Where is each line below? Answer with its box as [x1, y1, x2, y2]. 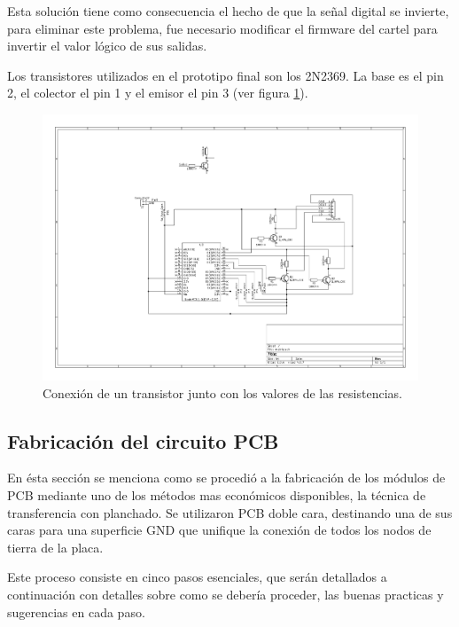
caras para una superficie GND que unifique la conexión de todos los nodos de [7, 521, 432, 539]
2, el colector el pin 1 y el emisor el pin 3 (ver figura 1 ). [7, 83, 308, 102]
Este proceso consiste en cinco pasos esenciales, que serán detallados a [7, 568, 387, 586]
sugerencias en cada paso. [7, 602, 145, 621]
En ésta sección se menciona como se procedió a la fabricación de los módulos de [7, 468, 446, 487]
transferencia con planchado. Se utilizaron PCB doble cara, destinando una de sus [7, 503, 453, 521]
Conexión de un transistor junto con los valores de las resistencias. [43, 383, 402, 402]
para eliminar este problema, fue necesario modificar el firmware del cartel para [7, 19, 438, 37]
